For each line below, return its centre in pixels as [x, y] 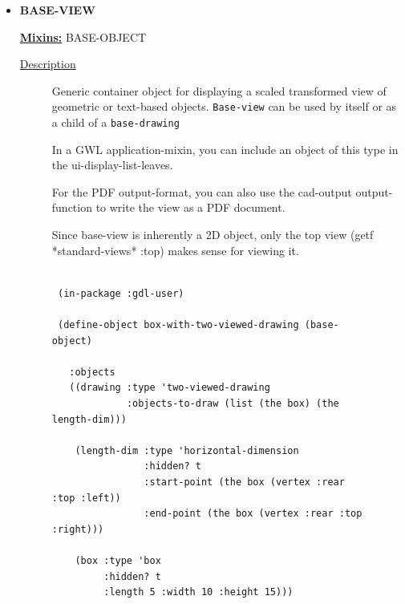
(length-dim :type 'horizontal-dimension [187, 450]
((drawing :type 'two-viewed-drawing [170, 388]
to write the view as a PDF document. [190, 207]
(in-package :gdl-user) [121, 293]
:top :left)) [86, 498]
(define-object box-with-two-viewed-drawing [178, 325]
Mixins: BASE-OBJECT [83, 36]
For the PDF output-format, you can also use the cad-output [202, 191]
